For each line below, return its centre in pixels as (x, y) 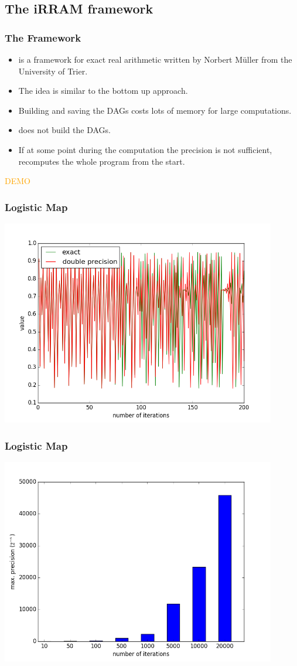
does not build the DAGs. (64, 130)
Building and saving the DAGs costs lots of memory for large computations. (155, 110)
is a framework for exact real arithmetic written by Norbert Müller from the (155, 59)
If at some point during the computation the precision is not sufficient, (145, 149)
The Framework (43, 37)
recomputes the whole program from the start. (102, 161)
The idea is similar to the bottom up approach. (103, 91)
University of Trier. (53, 71)
